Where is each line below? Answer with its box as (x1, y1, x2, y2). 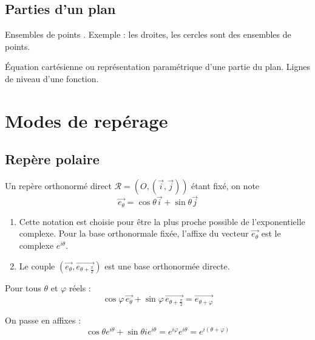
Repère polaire (5, 150, 100, 168)
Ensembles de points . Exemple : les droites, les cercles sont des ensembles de (5, 28, 291, 41)
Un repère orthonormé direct (5, 179, 112, 192)
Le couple (19, 259, 55, 272)
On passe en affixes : (5, 314, 81, 327)
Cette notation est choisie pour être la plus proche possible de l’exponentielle (19, 215, 305, 227)
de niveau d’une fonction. (5, 72, 99, 85)
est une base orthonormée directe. (104, 259, 230, 272)
